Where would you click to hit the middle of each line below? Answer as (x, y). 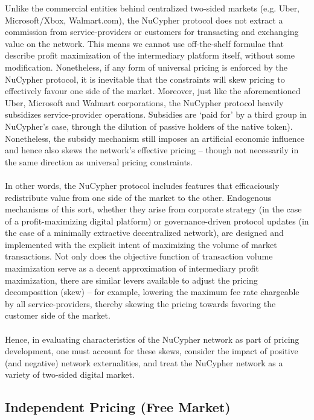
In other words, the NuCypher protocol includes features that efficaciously (142, 185)
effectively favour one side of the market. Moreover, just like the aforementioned (153, 91)
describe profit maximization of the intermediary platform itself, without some (150, 55)
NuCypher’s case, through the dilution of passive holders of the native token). (149, 126)
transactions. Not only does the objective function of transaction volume (139, 256)
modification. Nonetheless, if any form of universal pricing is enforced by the (146, 67)
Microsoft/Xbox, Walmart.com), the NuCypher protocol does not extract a (144, 20)
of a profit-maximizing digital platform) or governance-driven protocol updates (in (157, 221)
